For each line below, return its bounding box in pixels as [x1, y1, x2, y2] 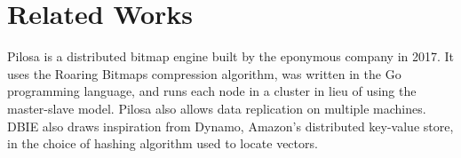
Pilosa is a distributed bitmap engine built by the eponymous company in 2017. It [7, 47, 455, 66]
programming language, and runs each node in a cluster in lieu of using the [7, 82, 417, 100]
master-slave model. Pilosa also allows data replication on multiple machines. [7, 99, 426, 117]
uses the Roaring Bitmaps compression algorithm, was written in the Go [7, 64, 401, 83]
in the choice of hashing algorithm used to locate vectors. [7, 134, 318, 153]
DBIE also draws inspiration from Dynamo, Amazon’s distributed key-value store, [7, 116, 454, 135]
